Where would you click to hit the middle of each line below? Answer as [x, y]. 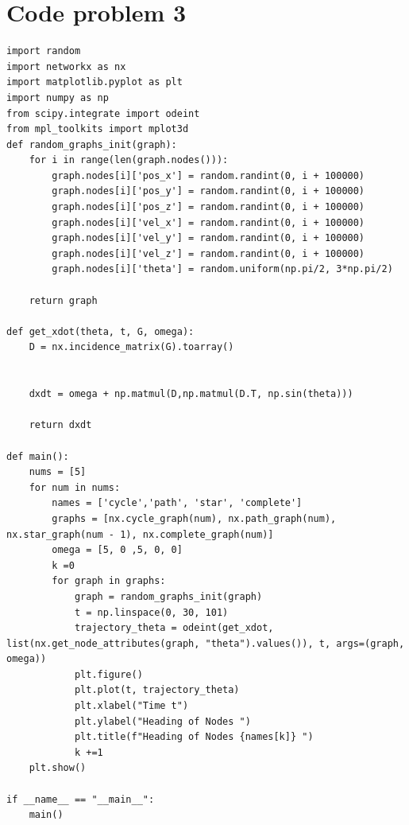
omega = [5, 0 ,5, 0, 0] [117, 550]
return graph [63, 300]
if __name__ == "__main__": [81, 799]
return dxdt [60, 425]
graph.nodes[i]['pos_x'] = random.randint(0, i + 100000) [208, 175]
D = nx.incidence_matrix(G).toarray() [131, 347]
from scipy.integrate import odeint [103, 113]
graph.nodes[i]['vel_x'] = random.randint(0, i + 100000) [208, 222]
